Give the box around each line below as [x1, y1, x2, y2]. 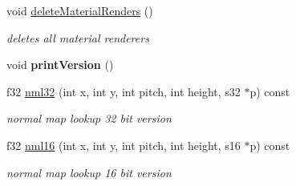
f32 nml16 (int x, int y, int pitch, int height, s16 [6, 136, 241, 153]
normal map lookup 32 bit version [6, 110, 172, 127]
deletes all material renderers [6, 29, 149, 46]
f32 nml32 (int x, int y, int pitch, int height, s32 [6, 83, 241, 99]
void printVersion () [6, 56, 114, 73]
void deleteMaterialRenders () [6, 2, 153, 18]
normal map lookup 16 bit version [6, 164, 172, 180]
